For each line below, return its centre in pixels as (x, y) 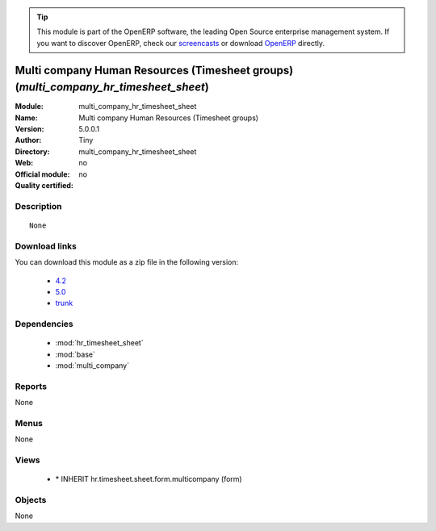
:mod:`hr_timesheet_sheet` (100, 343)
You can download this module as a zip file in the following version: (127, 262)
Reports (31, 386)
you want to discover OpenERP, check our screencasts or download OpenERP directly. (181, 43)
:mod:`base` (75, 354)
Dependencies (44, 324)
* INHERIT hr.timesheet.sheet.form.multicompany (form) (149, 479)
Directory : (32, 151)
